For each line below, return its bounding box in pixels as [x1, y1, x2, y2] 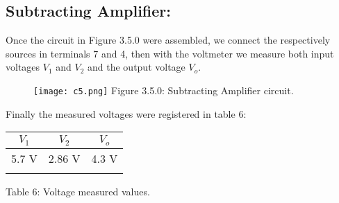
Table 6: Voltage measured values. [6, 184, 150, 199]
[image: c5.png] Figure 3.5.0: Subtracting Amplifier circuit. [33, 82, 294, 97]
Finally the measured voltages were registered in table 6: [6, 106, 247, 121]
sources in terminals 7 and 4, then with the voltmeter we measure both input [6, 46, 334, 60]
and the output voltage [88, 60, 185, 74]
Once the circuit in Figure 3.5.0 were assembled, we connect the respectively [6, 33, 331, 47]
